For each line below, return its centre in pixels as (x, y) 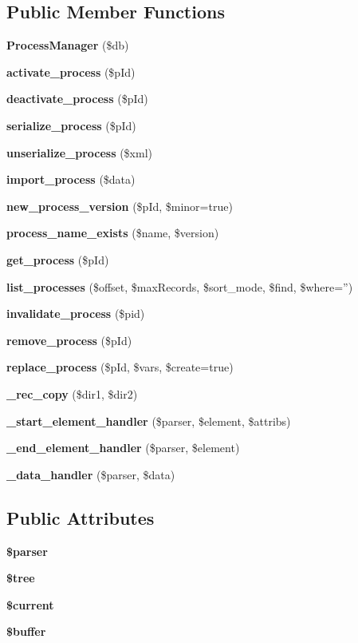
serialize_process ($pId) (71, 125)
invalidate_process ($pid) (76, 314)
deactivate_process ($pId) (77, 99)
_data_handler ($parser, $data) (91, 474)
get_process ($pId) (58, 259)
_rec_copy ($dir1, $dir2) (72, 393)
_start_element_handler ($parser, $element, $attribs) (149, 421)
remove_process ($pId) (69, 340)
